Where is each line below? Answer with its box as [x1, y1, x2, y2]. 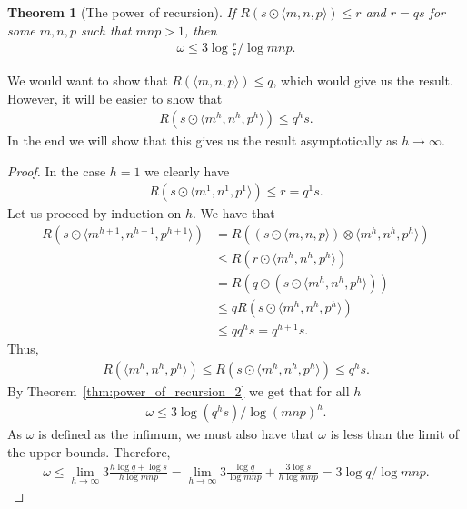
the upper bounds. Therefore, [7, 442, 171, 461]
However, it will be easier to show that [7, 88, 223, 107]
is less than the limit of [330, 424, 460, 444]
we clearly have [144, 161, 230, 180]
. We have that [193, 204, 275, 223]
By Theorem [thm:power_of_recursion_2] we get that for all [7, 381, 350, 400]
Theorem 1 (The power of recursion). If [7, 3, 236, 21]
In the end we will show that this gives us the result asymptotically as [7, 131, 398, 150]
